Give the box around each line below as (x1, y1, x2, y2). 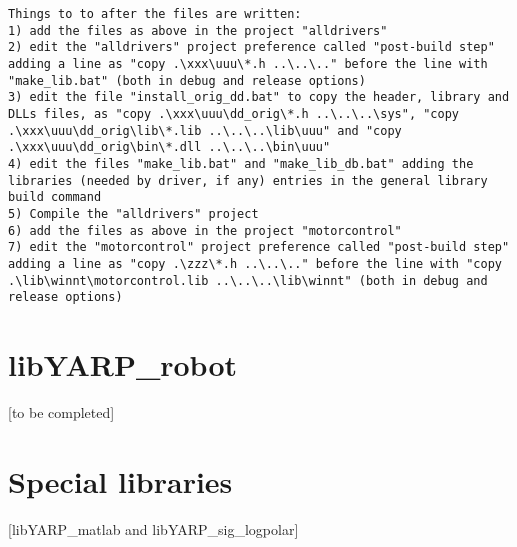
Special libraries (8, 460, 233, 501)
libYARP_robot (8, 344, 238, 384)
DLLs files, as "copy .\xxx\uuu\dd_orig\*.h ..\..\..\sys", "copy (8, 106, 460, 121)
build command (8, 190, 102, 205)
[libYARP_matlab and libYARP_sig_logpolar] (8, 518, 299, 539)
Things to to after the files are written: (8, 7, 302, 21)
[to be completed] (8, 401, 115, 422)
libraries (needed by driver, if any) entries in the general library (8, 173, 488, 188)
